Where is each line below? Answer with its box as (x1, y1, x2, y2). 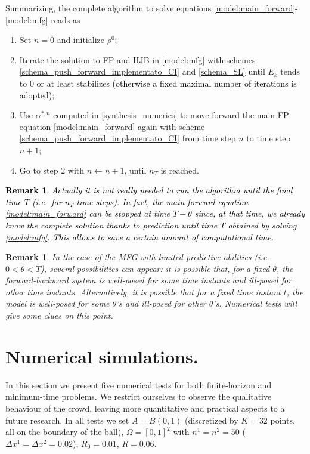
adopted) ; (19, 88, 55, 101)
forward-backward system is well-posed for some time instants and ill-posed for (5, 274, 292, 286)
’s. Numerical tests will (213, 297, 297, 310)
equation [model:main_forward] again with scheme (19, 120, 205, 132)
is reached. (160, 163, 199, 176)
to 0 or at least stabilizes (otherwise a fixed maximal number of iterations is (19, 76, 297, 89)
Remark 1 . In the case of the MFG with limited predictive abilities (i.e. (5, 251, 269, 263)
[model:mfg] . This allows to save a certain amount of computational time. (5, 230, 274, 243)
